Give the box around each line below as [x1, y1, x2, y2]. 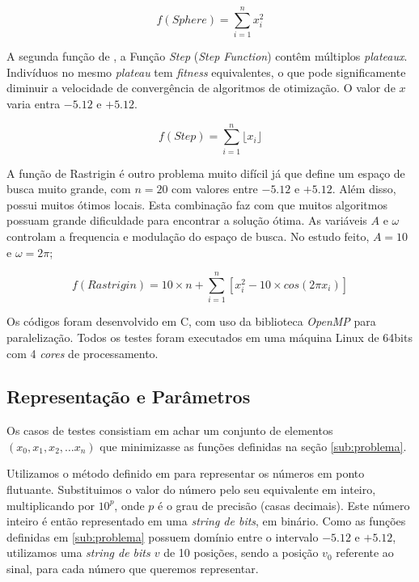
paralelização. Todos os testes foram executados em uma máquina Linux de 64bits [6, 328, 413, 345]
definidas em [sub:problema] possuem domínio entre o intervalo [6, 528, 319, 545]
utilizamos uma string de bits [6, 544, 150, 561]
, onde [114, 496, 145, 513]
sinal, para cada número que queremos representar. [6, 560, 259, 577]
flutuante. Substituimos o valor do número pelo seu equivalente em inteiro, [6, 481, 376, 498]
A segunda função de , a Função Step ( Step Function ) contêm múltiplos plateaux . [6, 48, 408, 65]
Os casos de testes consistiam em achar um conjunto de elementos [6, 422, 333, 439]
